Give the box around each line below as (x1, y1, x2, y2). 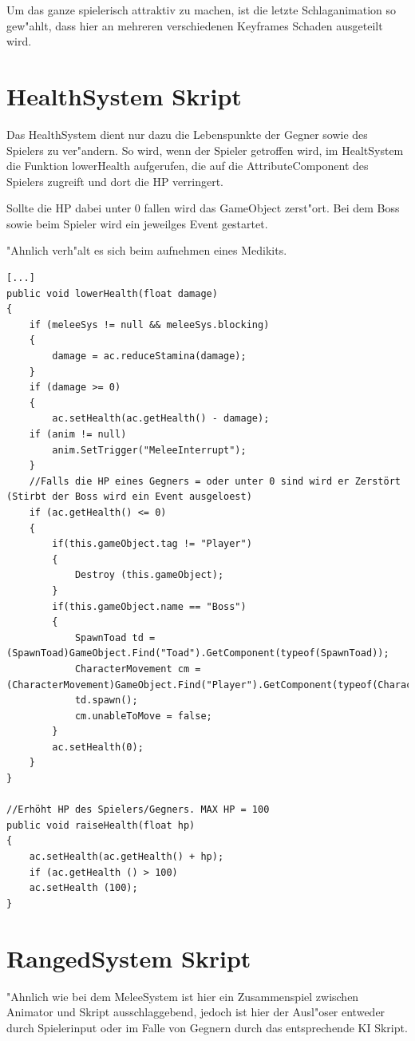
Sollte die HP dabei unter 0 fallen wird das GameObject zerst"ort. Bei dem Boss (6, 200, 400, 216)
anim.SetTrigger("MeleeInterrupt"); (52, 444, 247, 456)
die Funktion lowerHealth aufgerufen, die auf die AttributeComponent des (6, 157, 369, 174)
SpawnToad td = (74, 631, 156, 643)
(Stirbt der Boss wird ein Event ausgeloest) (6, 491, 252, 503)
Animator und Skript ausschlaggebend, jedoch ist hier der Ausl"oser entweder (6, 1003, 385, 1020)
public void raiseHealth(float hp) (6, 819, 196, 831)
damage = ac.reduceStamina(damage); (52, 350, 247, 362)
